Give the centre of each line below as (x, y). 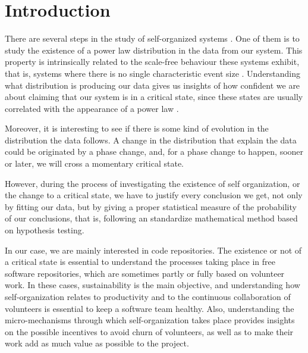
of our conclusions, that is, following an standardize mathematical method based (151, 218)
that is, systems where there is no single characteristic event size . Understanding (153, 73)
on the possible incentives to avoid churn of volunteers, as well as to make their (149, 331)
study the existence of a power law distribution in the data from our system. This (154, 50)
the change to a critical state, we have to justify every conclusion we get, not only (154, 195)
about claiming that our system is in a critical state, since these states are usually (154, 97)
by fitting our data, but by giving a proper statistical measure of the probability (151, 206)
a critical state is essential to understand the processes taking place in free (140, 262)
